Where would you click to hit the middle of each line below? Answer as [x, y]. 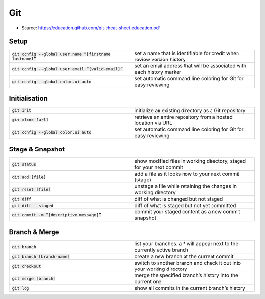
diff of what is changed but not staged [179, 199]
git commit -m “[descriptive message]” [57, 215]
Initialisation [28, 98]
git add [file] [29, 177]
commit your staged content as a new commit [187, 212]
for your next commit [159, 167]
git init [22, 110]
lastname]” [24, 59]
